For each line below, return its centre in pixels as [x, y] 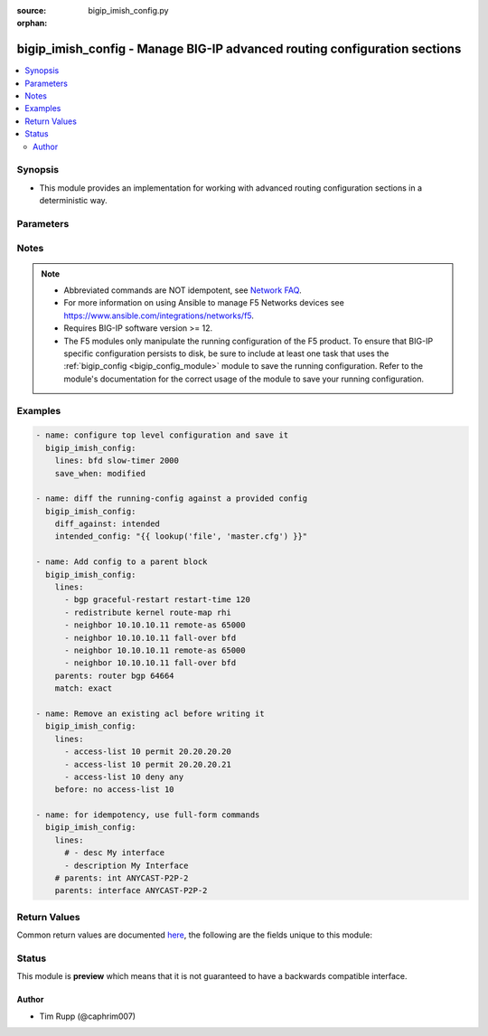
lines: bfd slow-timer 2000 [117, 461]
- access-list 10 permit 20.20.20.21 [148, 764]
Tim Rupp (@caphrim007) [87, 1016]
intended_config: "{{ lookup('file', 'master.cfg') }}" [181, 537]
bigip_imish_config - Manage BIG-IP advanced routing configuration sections [239, 49]
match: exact [84, 688]
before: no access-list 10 [115, 790]
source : [32, 10]
